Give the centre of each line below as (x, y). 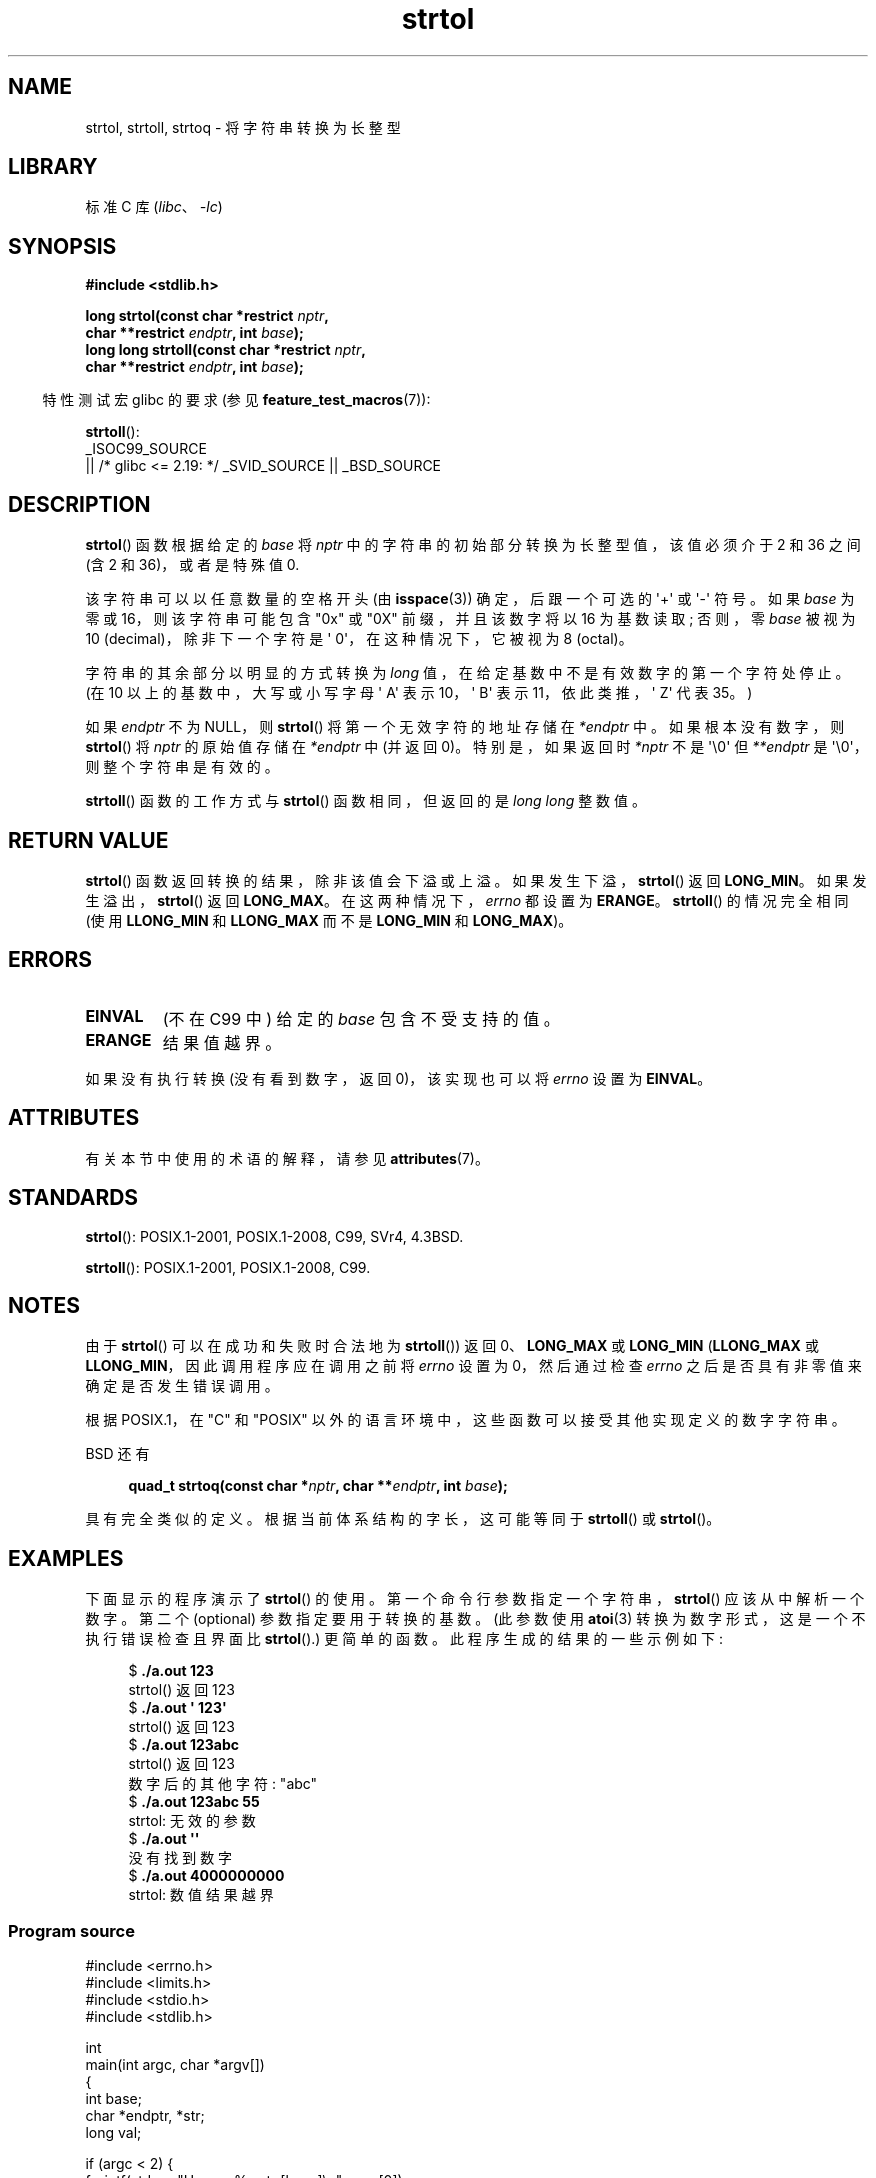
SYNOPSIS (62, 246)
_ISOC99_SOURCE (146, 449)
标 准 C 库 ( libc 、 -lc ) (154, 207)
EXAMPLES (66, 1558)
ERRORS (50, 960)
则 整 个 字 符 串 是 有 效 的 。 (182, 767)
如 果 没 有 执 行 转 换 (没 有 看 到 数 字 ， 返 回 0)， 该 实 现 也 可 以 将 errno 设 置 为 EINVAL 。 (398, 1078)
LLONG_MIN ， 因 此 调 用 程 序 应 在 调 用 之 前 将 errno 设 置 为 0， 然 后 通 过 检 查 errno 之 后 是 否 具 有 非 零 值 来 (473, 1366)
